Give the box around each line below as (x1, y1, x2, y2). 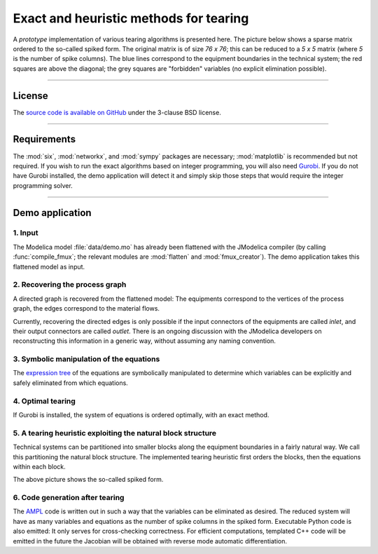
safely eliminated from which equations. (13, 379, 129, 387)
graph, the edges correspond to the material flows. (13, 304, 160, 313)
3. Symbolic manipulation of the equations (13, 354, 160, 364)
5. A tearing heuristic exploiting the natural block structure (13, 428, 217, 438)
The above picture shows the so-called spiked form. (13, 475, 164, 484)
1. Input (13, 228, 38, 238)
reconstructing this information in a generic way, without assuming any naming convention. (13, 337, 276, 345)
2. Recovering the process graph (13, 280, 127, 290)
